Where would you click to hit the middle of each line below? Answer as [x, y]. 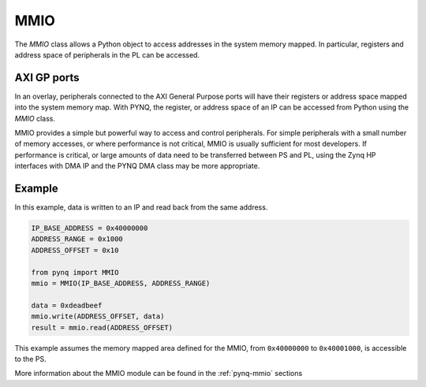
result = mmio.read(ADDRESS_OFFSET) [102, 327]
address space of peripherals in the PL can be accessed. [107, 54]
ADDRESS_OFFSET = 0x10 [75, 250]
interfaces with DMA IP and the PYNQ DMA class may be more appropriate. [137, 166]
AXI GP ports [47, 78]
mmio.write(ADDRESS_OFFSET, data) [98, 316]
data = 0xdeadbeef [67, 305]
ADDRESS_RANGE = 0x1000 [77, 239]
